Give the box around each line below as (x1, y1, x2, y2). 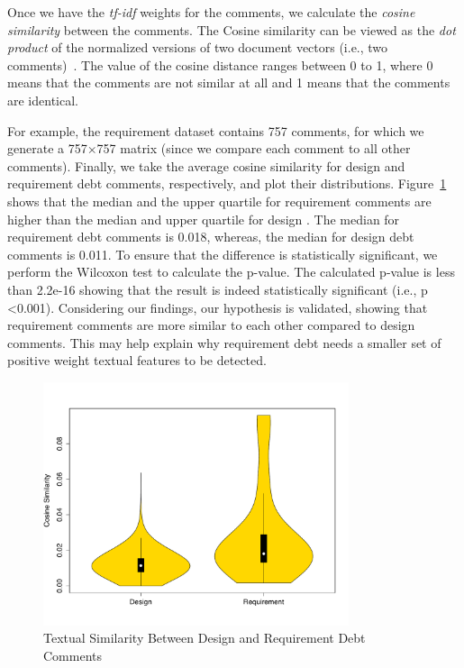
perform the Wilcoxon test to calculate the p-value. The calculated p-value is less (7, 262, 455, 281)
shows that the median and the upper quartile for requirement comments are (7, 191, 432, 210)
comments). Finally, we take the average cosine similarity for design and (7, 156, 405, 175)
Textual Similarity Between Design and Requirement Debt (43, 628, 366, 647)
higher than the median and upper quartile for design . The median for (7, 209, 400, 228)
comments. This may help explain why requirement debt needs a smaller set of (7, 333, 441, 352)
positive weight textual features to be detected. (7, 351, 267, 370)
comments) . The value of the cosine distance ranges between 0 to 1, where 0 (7, 55, 433, 74)
